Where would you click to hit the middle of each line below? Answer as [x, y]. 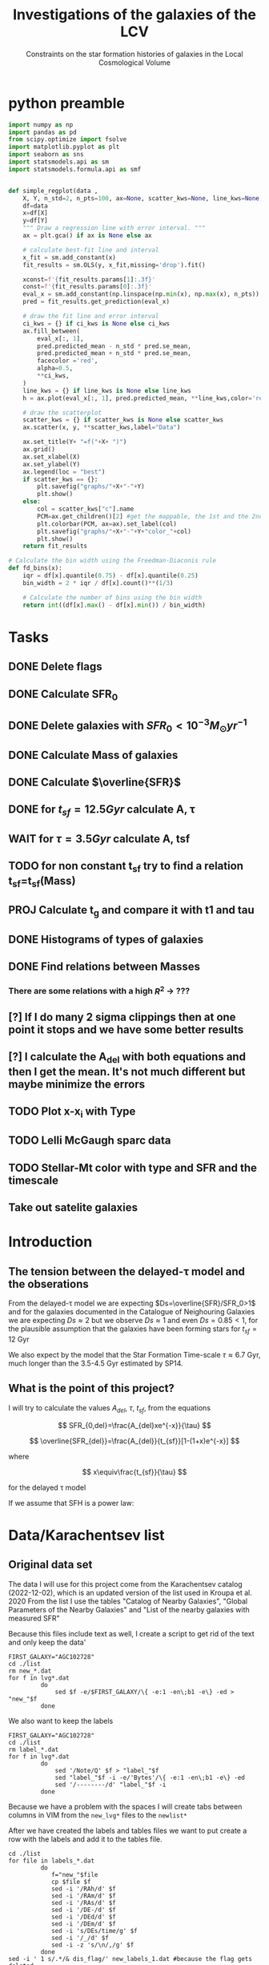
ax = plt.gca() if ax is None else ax [87, 236]
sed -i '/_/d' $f [80, 1938]
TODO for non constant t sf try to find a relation [126, 867]
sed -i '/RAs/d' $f [83, 1902]
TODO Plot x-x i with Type [72, 1112]
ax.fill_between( [52, 331]
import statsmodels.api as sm [59, 162]
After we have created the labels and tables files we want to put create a [128, 1830]
